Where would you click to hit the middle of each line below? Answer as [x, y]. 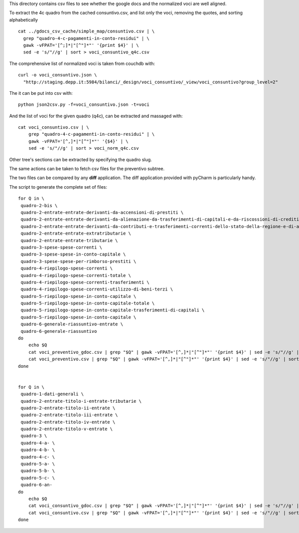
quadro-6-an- [36, 485]
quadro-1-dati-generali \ [52, 394]
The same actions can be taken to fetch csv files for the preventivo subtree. [87, 169]
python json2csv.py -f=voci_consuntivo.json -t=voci [84, 105]
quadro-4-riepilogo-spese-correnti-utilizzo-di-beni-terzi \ [97, 289]
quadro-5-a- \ [38, 464]
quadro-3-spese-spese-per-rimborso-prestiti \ [78, 261]
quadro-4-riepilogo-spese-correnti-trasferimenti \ [85, 282]
